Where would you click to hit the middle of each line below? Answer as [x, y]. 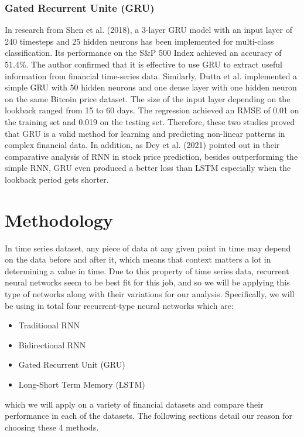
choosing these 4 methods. [52, 427]
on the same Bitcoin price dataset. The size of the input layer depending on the [148, 98]
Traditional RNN [49, 325]
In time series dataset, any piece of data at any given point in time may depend [148, 248]
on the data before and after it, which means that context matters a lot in [138, 259]
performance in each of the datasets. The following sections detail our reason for [148, 416]
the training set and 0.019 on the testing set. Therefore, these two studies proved [150, 121]
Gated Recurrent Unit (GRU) [72, 364]
